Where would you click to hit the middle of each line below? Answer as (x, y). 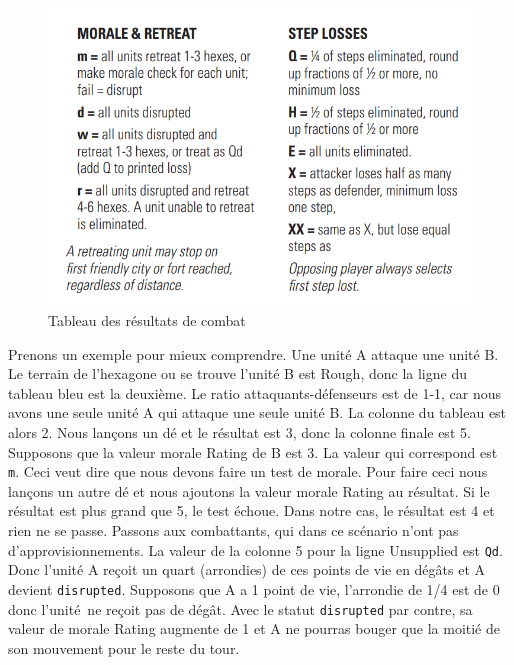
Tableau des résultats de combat (147, 320)
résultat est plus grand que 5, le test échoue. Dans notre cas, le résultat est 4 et (251, 510)
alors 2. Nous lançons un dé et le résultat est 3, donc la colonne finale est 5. (239, 432)
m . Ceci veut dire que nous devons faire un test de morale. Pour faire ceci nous (248, 471)
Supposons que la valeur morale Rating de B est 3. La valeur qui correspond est (253, 451)
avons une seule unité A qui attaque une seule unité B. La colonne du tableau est (257, 412)
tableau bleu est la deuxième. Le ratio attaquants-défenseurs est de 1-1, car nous (255, 392)
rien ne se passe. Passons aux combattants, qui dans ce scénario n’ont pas (233, 530)
